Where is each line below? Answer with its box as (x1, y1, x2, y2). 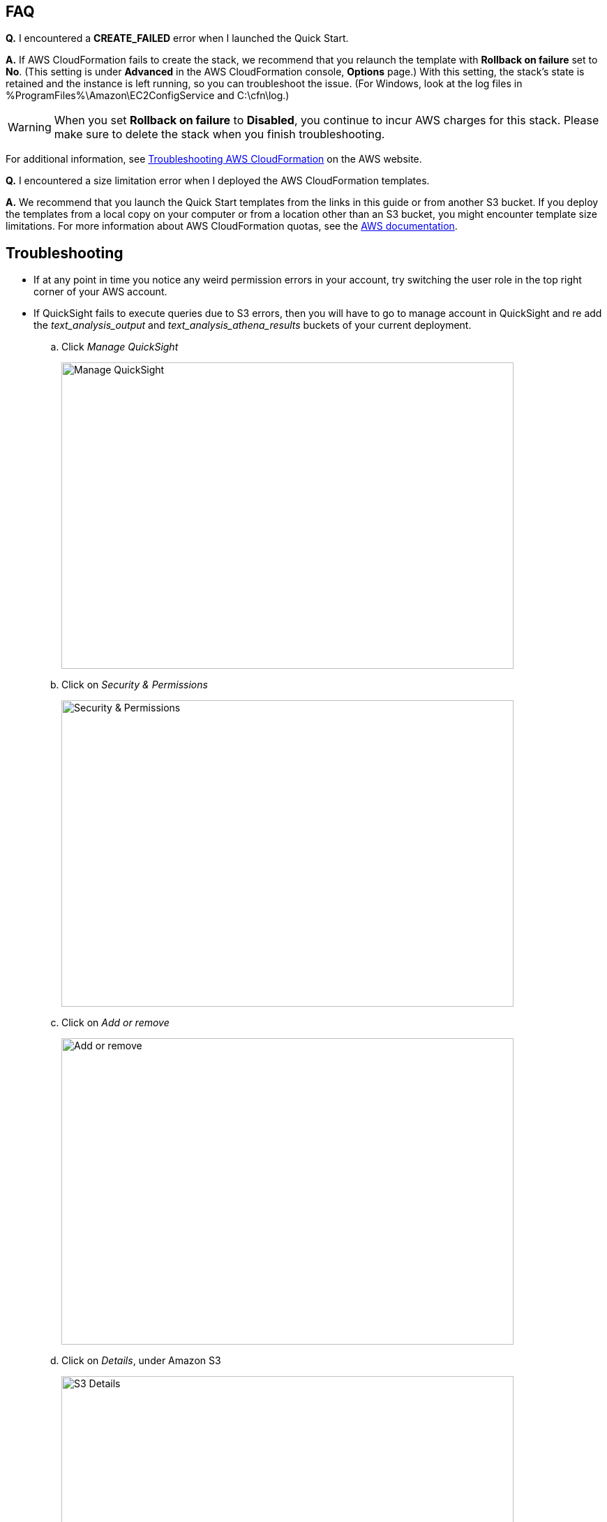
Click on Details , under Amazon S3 (61, 1354, 221, 1367)
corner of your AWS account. (33, 286, 167, 298)
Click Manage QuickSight (61, 341, 179, 353)
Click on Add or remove (61, 1017, 170, 1029)
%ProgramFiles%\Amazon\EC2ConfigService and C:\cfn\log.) (6, 89, 290, 102)
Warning (8, 120, 52, 135)
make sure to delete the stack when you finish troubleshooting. (54, 127, 385, 142)
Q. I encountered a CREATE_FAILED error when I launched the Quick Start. (6, 32, 349, 45)
